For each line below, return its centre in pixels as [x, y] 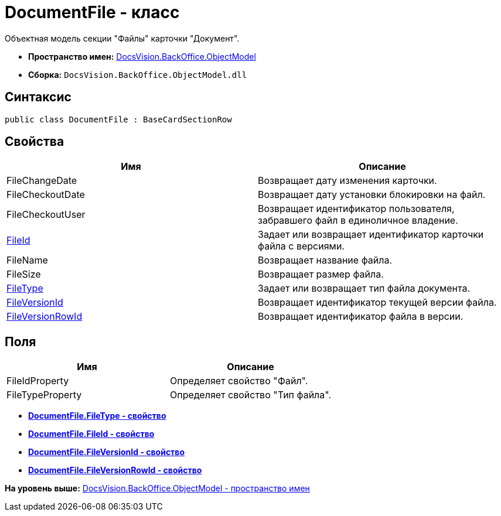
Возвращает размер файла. [321, 274]
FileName [27, 260]
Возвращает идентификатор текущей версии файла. [377, 303]
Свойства [35, 142]
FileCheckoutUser [46, 215]
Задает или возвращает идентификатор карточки [371, 235]
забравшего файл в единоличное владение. [358, 221]
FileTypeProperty [44, 395]
